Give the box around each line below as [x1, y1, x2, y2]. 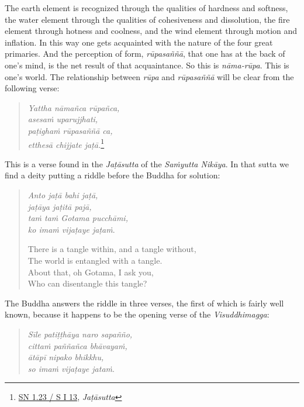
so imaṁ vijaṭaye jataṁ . [27, 362, 115, 374]
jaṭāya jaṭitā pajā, [27, 200, 92, 212]
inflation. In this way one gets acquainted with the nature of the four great [5, 36, 273, 48]
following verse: [5, 82, 60, 94]
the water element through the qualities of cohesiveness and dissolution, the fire [5, 13, 290, 25]
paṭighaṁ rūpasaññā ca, [27, 124, 113, 136]
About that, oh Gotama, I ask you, [27, 265, 154, 278]
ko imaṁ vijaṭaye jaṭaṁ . [27, 223, 115, 235]
